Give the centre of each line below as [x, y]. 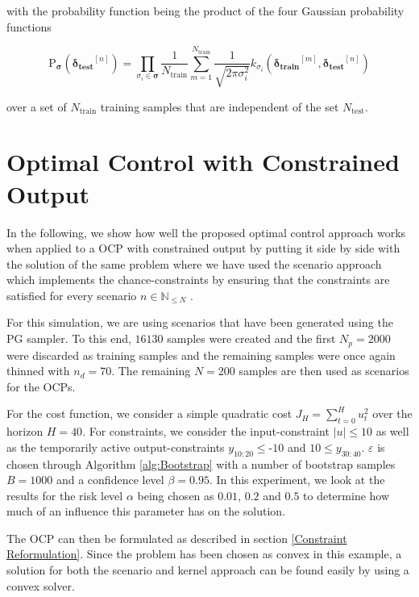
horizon [25, 431]
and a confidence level [110, 480]
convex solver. [41, 585]
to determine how [346, 495]
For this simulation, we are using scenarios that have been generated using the [200, 322]
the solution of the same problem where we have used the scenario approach [194, 263]
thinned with [38, 371]
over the [392, 413]
